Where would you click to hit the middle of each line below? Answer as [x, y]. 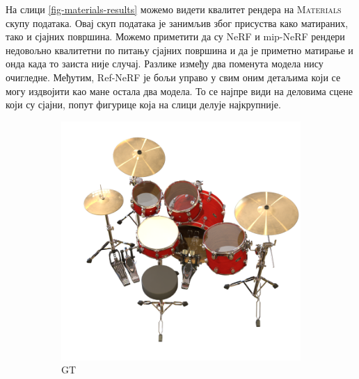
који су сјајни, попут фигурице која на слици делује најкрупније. [143, 104]
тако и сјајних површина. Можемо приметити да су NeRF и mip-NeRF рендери [175, 36]
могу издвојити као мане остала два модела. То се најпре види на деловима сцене [179, 91]
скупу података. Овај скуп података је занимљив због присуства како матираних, [177, 23]
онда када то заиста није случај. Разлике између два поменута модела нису [165, 64]
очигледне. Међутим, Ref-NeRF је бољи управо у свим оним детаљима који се [173, 77]
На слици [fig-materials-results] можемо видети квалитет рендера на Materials [174, 9]
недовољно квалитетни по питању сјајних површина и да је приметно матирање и [179, 50]
